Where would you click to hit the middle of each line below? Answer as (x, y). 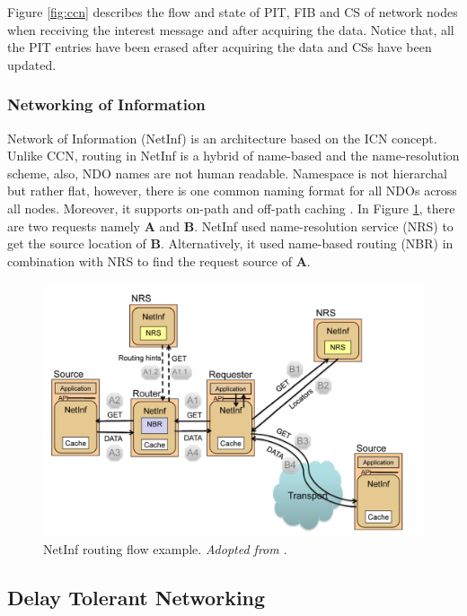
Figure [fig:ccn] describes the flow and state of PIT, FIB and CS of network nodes (233, 12)
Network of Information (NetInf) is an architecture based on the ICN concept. (222, 138)
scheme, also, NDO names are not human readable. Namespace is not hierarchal (227, 173)
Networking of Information (106, 104)
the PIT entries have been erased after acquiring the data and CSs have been (220, 47)
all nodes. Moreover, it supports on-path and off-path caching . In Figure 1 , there (231, 208)
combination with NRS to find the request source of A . (159, 260)
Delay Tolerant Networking (137, 597)
